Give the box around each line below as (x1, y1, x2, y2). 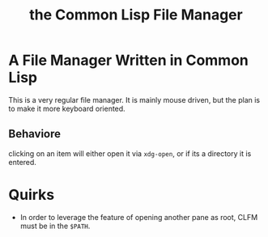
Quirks (8, 185, 55, 204)
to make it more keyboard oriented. (8, 104, 125, 113)
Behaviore (8, 127, 62, 141)
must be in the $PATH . (19, 221, 91, 231)
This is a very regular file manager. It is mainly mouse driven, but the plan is (8, 95, 261, 104)
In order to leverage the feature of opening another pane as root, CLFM (19, 212, 258, 222)
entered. (8, 157, 36, 167)
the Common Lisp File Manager (29, 6, 243, 24)
